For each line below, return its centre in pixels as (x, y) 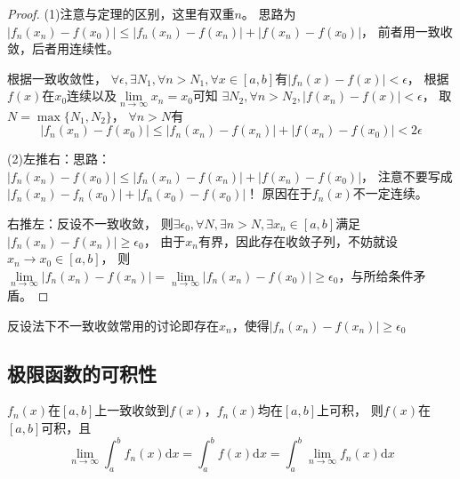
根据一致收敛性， (57, 78)
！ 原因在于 (279, 193)
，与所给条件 (376, 275)
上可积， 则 (350, 410)
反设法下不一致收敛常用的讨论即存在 (113, 325)
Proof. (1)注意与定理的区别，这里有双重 (121, 13)
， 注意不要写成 (407, 176)
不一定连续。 (390, 193)
